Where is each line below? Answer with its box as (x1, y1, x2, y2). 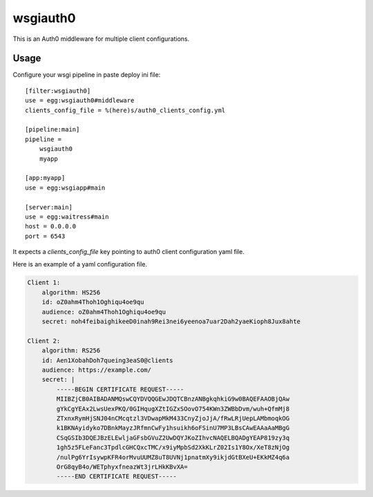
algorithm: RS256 (41, 347, 101, 354)
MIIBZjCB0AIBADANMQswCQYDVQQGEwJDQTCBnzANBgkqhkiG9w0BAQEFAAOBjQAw (56, 395, 290, 403)
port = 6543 (25, 232, 66, 240)
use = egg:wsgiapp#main (25, 183, 106, 192)
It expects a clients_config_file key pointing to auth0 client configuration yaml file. (12, 248, 245, 256)
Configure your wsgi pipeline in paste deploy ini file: (12, 71, 161, 79)
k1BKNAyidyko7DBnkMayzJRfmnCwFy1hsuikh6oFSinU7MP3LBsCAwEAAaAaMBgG (56, 424, 290, 432)
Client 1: (27, 279, 61, 287)
